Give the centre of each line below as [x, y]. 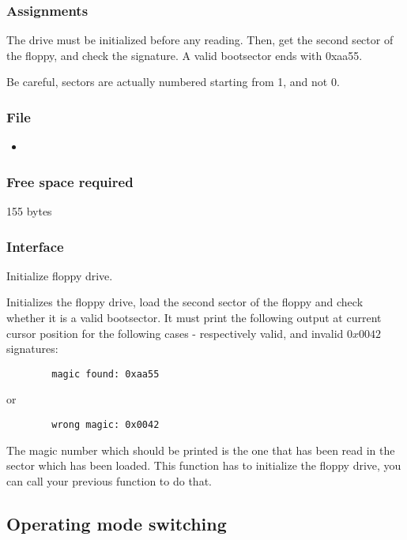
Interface [35, 246]
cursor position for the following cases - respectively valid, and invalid [175, 333]
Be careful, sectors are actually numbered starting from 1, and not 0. [173, 82]
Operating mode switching [117, 523]
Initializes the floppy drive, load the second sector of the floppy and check [185, 302]
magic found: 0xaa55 [106, 374]
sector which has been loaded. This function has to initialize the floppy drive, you [204, 465]
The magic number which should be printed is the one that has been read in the [201, 450]
